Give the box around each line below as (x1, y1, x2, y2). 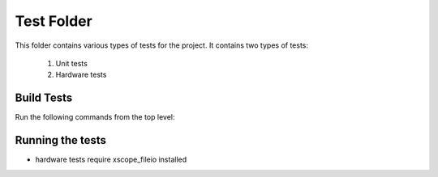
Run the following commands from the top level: (15, 112, 175, 122)
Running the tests (15, 133, 107, 147)
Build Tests (15, 91, 73, 105)
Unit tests (55, 58, 88, 68)
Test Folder (15, 12, 92, 30)
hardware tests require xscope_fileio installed (35, 154, 187, 165)
